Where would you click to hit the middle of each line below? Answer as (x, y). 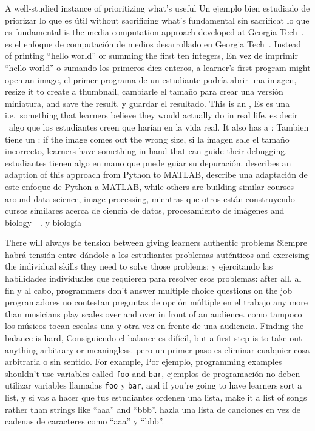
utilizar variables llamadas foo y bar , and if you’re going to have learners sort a (154, 385)
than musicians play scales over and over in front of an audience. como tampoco (154, 314)
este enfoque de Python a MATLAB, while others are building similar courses (149, 186)
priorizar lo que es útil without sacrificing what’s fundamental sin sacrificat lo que (157, 20)
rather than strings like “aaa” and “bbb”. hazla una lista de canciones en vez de (153, 409)
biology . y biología (43, 222)
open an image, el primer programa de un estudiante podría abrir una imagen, (151, 79)
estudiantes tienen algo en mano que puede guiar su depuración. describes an (148, 162)
